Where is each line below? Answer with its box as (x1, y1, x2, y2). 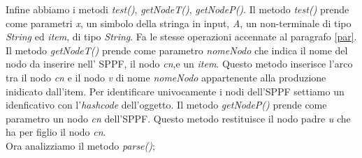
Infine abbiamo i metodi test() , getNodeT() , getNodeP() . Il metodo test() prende (6, 2, 349, 16)
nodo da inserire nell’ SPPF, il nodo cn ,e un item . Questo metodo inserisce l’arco (6, 56, 353, 71)
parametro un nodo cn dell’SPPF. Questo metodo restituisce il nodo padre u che (6, 111, 351, 125)
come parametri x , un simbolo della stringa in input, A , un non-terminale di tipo (6, 15, 352, 30)
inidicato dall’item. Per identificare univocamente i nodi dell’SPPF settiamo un (6, 84, 345, 98)
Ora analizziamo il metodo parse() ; (6, 138, 155, 152)
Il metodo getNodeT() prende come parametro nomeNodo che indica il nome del (6, 42, 348, 57)
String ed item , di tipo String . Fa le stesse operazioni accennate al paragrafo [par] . (6, 29, 357, 44)
